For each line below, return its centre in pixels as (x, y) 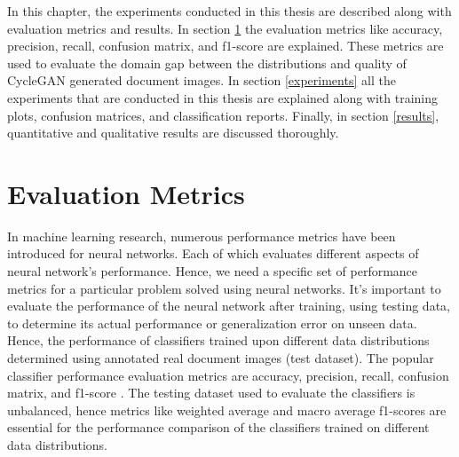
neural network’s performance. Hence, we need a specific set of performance (213, 271)
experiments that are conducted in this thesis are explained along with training (223, 97)
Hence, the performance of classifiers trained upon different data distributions (218, 340)
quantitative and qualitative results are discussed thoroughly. (173, 133)
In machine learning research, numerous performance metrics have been (202, 236)
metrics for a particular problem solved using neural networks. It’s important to (224, 288)
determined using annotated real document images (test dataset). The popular (221, 358)
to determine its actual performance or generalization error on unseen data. (212, 323)
